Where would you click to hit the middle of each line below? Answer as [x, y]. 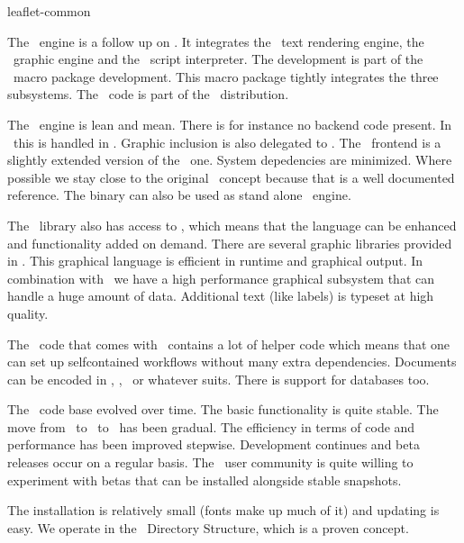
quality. [28, 313]
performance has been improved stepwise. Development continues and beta [214, 444]
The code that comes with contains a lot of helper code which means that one [228, 344]
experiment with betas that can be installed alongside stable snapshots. [205, 480]
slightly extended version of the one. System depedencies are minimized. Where [230, 160]
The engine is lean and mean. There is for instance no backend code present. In [230, 124]
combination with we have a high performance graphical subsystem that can [221, 278]
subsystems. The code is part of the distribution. [148, 94]
